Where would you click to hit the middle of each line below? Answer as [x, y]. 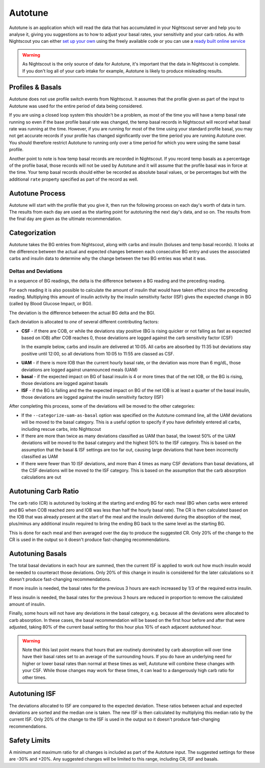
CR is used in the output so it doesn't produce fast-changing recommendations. [90, 540]
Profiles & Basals [35, 87]
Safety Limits [30, 740]
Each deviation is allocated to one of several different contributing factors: [84, 322]
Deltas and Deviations [36, 271]
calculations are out [41, 477]
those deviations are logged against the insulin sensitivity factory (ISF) [93, 397]
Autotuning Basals [38, 554]
